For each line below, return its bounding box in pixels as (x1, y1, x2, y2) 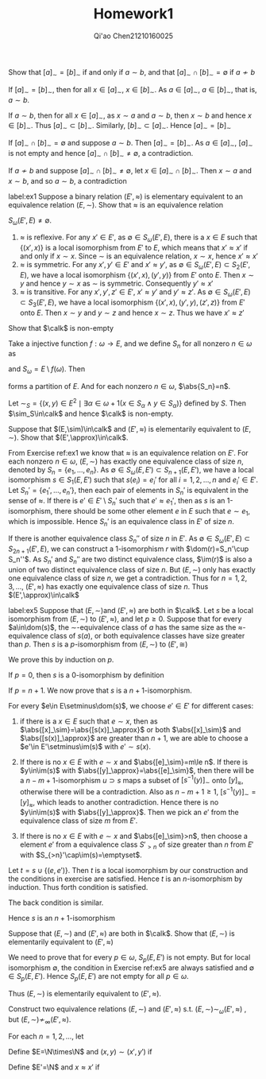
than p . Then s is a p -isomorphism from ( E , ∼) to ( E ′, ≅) (8, 639, 188, 649)
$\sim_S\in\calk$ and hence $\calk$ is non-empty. (8, 409, 174, 418)
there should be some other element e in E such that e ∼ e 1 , (54, 506, 251, 518)
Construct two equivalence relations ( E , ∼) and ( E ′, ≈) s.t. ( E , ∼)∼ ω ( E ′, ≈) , (8, 1003, 247, 1015)
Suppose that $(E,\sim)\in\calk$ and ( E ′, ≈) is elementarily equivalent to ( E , (8, 424, 252, 433)
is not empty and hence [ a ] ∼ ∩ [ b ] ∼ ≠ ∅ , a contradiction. (8, 148, 194, 160)
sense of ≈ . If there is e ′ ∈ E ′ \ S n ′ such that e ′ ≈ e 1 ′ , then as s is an (8, 495, 226, 507)
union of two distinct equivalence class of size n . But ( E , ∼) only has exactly (8, 565, 256, 574)
